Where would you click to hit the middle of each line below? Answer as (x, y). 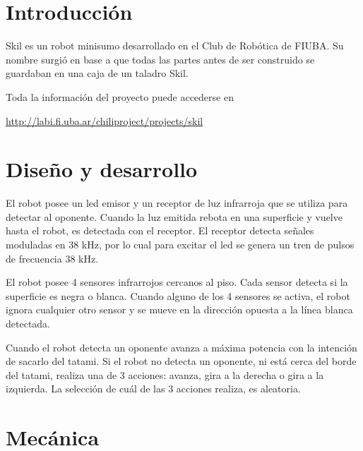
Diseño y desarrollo (102, 169)
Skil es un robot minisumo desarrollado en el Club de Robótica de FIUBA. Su (175, 46)
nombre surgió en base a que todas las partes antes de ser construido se (160, 59)
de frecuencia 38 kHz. (52, 258)
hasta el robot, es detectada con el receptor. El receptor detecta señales (160, 230)
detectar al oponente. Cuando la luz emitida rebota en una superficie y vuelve (174, 216)
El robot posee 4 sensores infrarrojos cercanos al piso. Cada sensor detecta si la (177, 282)
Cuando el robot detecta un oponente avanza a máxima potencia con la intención (181, 347)
